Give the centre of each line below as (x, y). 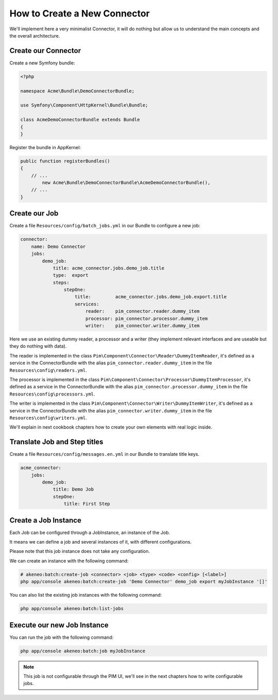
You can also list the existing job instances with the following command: (86, 595)
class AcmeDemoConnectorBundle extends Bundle (80, 120)
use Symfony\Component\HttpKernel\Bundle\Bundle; (84, 105)
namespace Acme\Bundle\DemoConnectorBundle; (77, 91)
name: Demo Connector (58, 246)
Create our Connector (45, 51)
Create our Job (34, 213)
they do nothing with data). (38, 346)
